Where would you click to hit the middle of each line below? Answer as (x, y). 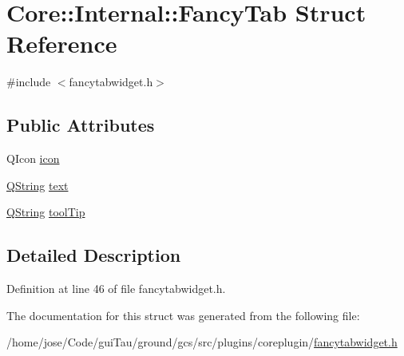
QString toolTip (46, 212)
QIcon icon (33, 158)
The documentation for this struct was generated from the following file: (183, 315)
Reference (62, 44)
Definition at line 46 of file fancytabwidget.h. (116, 289)
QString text (38, 185)
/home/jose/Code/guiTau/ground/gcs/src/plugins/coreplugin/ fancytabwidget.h (202, 342)
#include (29, 82)
